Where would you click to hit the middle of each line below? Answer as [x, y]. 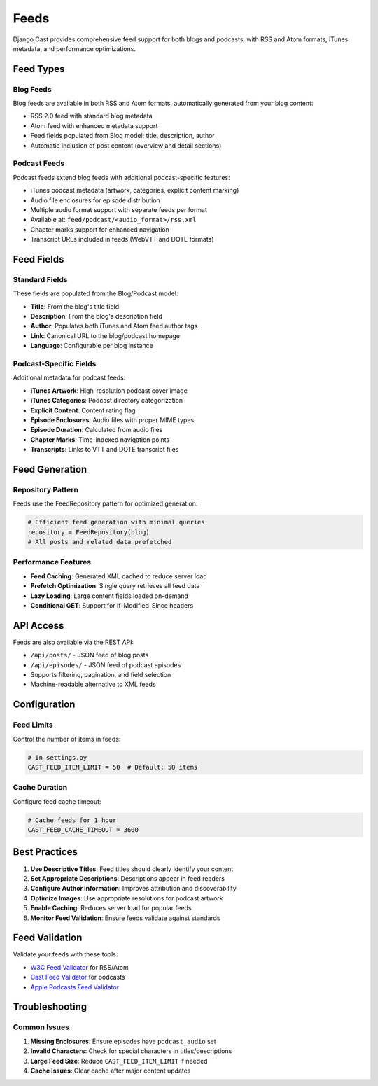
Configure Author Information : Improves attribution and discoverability [134, 889]
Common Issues [41, 1027]
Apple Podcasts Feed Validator [75, 987]
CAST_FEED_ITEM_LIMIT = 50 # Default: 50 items [113, 767]
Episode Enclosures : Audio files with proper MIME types [112, 419]
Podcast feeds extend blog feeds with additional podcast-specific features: [121, 177]
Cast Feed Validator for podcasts [78, 977]
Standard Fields [40, 279]
